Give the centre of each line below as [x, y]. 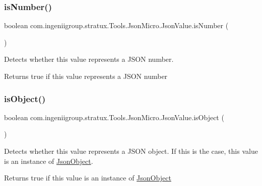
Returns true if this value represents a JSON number [86, 76]
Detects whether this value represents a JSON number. [89, 59]
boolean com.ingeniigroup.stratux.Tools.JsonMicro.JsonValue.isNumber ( [116, 25]
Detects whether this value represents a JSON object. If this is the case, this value [131, 151]
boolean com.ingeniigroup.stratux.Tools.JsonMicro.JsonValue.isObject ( [114, 117]
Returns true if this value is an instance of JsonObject [88, 178]
